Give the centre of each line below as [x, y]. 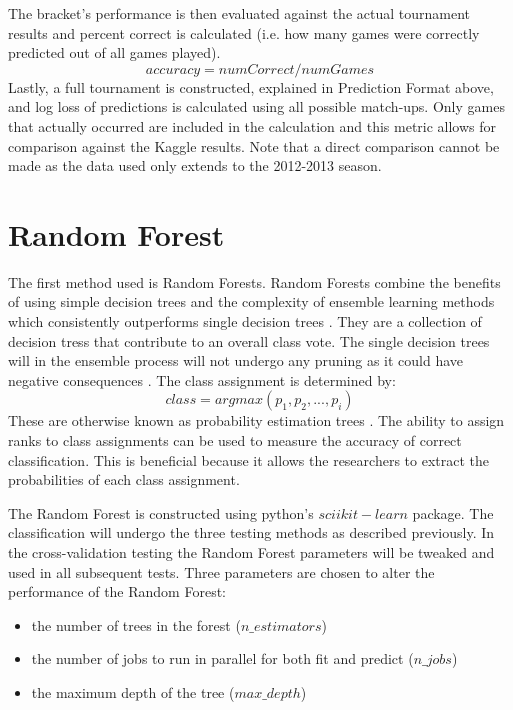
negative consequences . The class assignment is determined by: [202, 379]
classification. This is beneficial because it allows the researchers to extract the [248, 459]
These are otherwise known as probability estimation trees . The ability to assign [256, 420]
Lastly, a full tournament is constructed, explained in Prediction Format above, [251, 86]
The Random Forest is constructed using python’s [161, 512]
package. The [453, 512]
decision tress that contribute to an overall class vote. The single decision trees [249, 340]
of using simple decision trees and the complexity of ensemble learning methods [251, 301]
